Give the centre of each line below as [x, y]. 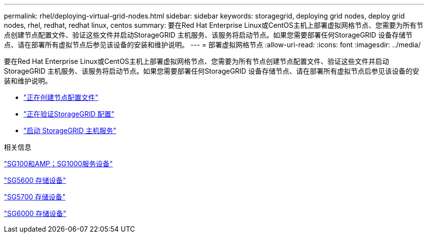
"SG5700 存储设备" [35, 197]
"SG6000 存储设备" [35, 213]
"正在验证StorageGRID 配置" [69, 114]
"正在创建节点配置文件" [61, 97]
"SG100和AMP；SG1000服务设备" [58, 164]
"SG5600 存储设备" [35, 180]
